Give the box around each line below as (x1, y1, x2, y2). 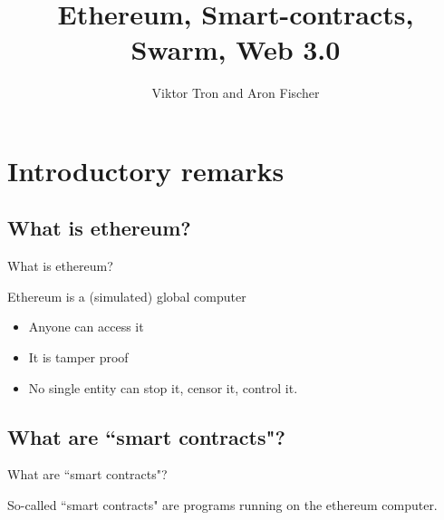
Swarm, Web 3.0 (130, 31, 341, 68)
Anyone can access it (28, 317, 144, 336)
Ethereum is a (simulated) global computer (7, 286, 246, 305)
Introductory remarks (7, 151, 285, 188)
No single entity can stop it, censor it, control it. (28, 378, 298, 397)
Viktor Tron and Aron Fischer (151, 83, 320, 102)
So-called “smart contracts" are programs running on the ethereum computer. (7, 496, 438, 515)
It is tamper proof (28, 348, 129, 367)
